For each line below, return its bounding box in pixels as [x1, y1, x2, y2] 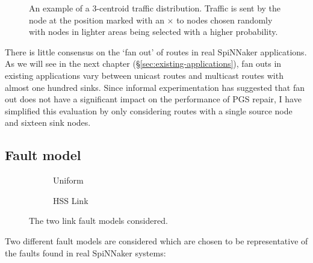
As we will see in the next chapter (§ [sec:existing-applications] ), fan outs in [5, 57, 282, 70]
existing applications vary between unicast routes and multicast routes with [5, 69, 284, 81]
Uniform [53, 174, 84, 187]
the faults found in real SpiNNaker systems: [5, 246, 166, 259]
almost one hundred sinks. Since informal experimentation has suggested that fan [5, 81, 305, 93]
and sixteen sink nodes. [5, 116, 91, 129]
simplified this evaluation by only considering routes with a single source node [5, 104, 293, 117]
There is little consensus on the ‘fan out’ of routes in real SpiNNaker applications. [5, 45, 307, 58]
